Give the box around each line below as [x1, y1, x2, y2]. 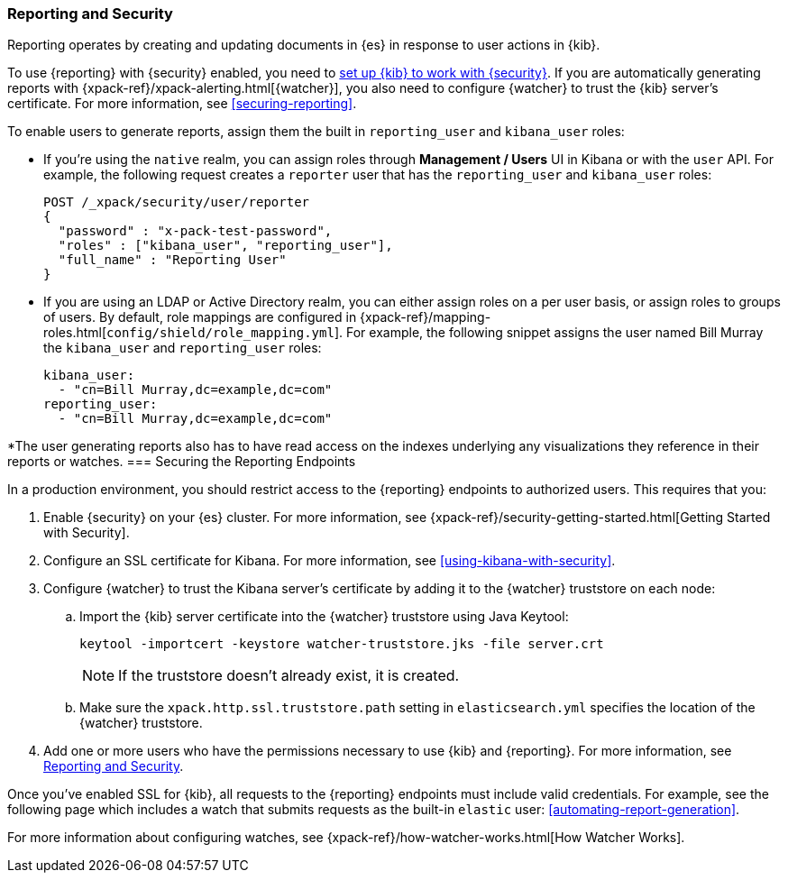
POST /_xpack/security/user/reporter [43, 195, 310, 210]
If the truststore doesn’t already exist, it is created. [118, 666, 460, 685]
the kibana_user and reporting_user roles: [43, 340, 322, 356]
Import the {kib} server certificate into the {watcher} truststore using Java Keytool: [79, 609, 569, 625]
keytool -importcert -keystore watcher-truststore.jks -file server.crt [79, 637, 604, 652]
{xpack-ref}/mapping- [360, 309, 491, 325]
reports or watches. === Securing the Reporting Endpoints [7, 454, 356, 470]
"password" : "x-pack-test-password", [58, 224, 333, 239]
